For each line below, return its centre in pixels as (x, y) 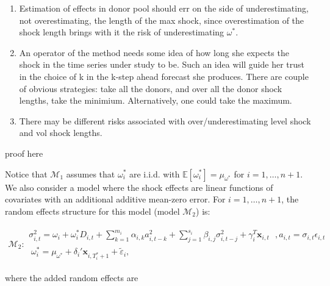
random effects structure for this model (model (92, 211)
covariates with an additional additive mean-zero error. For (115, 199)
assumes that (91, 173)
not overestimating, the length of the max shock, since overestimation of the (162, 20)
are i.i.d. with (155, 173)
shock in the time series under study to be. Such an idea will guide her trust (162, 64)
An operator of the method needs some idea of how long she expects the (154, 52)
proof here (24, 153)
